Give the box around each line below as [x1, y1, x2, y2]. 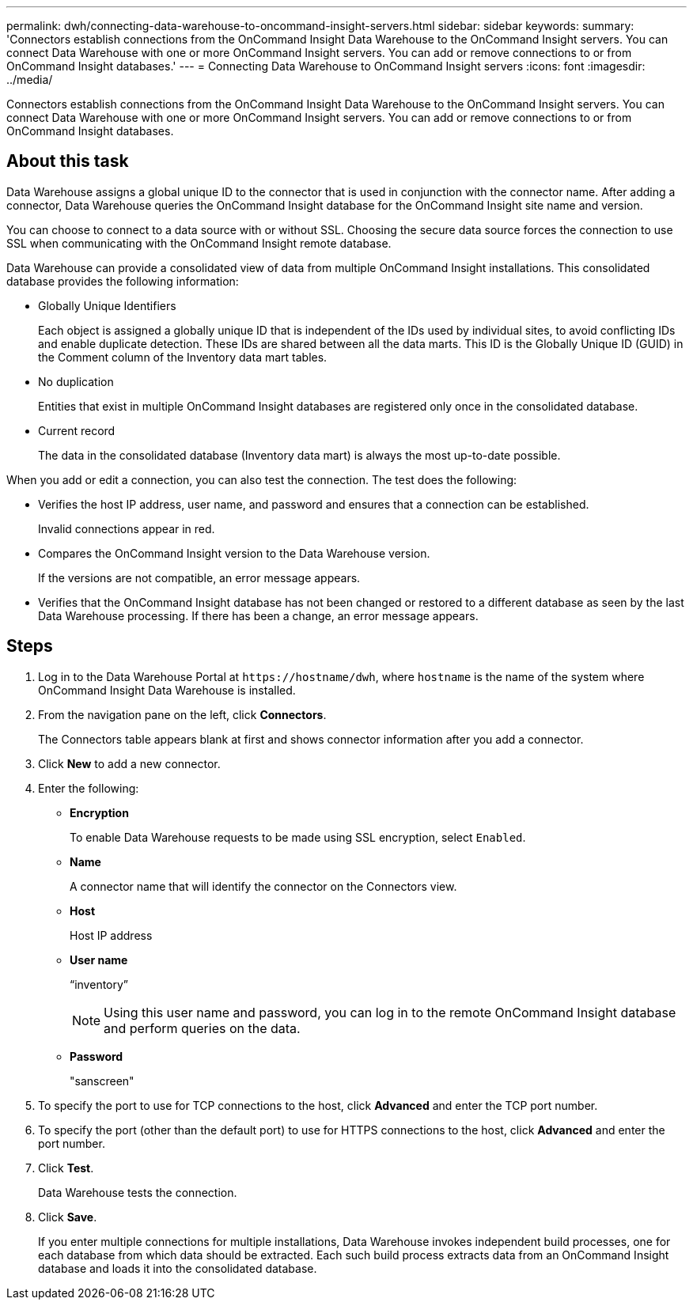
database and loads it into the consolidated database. [38, 1261, 317, 1275]
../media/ [6, 73, 53, 86]
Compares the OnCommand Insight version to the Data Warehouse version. [38, 546, 430, 560]
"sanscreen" [70, 1073, 134, 1088]
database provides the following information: [6, 274, 239, 288]
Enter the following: [38, 781, 139, 795]
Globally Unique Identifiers [38, 298, 176, 312]
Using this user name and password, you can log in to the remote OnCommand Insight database [104, 1004, 676, 1020]
